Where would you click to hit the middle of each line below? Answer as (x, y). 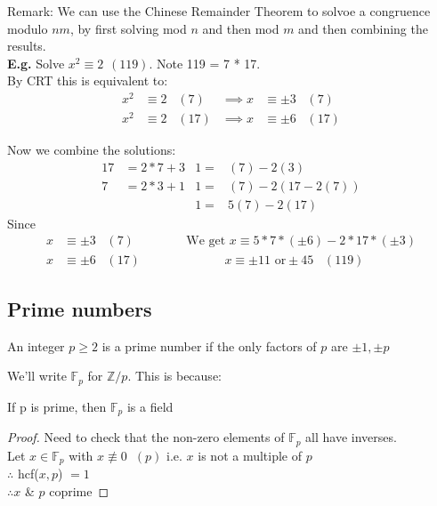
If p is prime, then (57, 406)
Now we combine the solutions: (92, 150)
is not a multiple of (250, 455)
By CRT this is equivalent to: (88, 80)
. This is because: (174, 376)
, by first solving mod (128, 28)
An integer (36, 345)
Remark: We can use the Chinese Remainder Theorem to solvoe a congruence (219, 11)
